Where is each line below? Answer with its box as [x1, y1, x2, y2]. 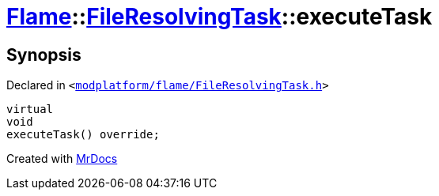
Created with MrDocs [6, 152, 118, 166]
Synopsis [6, 44, 81, 65]
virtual [6, 103, 54, 116]
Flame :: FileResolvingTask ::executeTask [6, 3, 433, 30]
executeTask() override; [6, 128, 160, 141]
